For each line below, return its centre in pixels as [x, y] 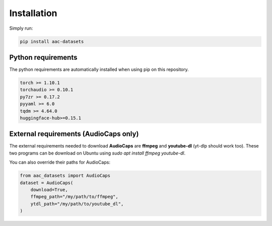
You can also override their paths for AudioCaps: [60, 162]
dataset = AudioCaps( [47, 183]
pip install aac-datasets [52, 41]
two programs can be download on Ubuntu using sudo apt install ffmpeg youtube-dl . [97, 153]
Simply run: [21, 28]
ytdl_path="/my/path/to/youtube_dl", [77, 204]
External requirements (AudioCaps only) [74, 134]
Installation [33, 13]
